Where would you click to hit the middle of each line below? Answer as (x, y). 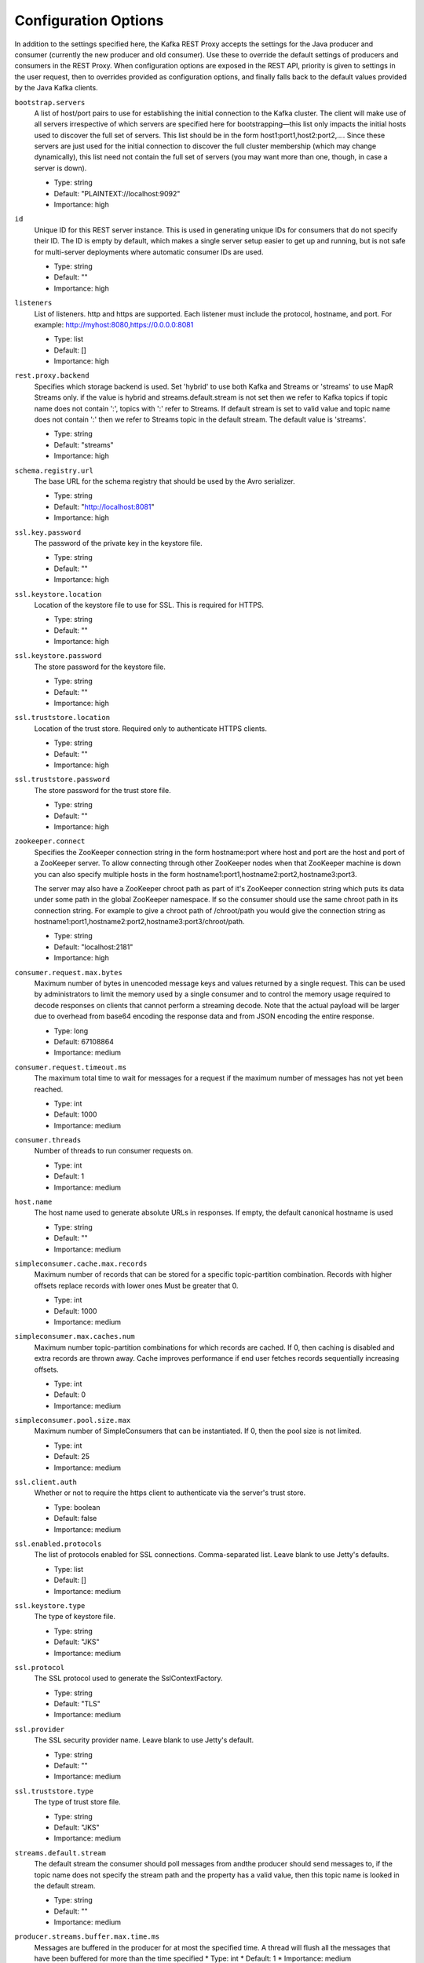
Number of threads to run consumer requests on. (114, 1151)
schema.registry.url (54, 470)
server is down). (60, 168)
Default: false (75, 1519)
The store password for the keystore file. (100, 667)
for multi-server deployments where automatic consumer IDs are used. (149, 252)
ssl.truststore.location (62, 718)
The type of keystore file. (75, 1617)
